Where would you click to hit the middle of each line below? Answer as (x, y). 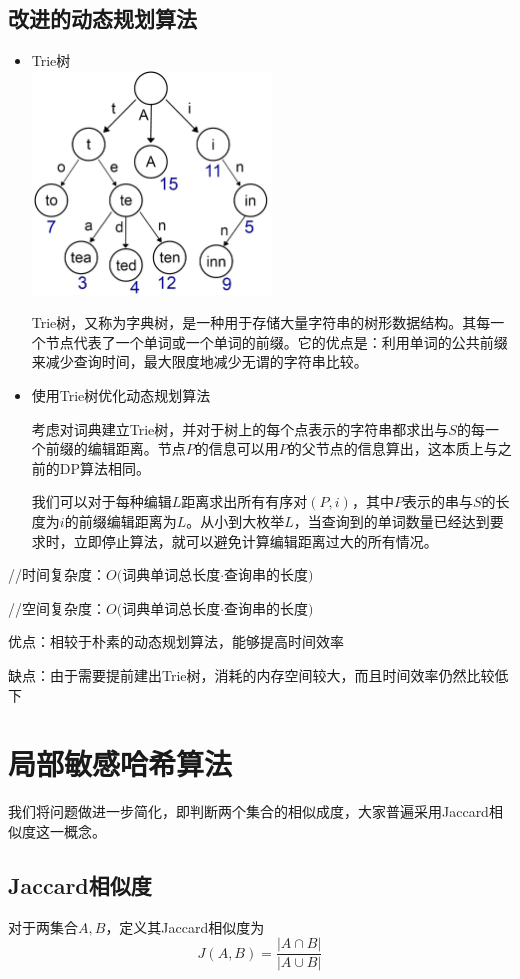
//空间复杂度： (57, 607)
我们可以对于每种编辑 (101, 501)
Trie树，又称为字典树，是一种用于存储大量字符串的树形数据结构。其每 (261, 322)
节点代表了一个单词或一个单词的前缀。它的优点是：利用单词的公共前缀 (276, 341)
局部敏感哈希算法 (120, 763)
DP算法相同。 (105, 467)
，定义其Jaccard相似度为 (185, 926)
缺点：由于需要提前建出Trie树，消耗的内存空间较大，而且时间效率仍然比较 (251, 675)
